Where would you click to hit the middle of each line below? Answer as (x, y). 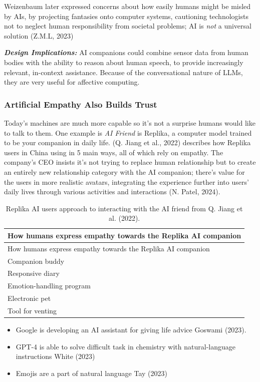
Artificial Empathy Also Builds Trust (81, 104)
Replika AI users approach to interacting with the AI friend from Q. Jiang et (124, 208)
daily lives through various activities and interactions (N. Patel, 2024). (112, 192)
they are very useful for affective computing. (72, 82)
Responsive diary (34, 273)
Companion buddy (36, 261)
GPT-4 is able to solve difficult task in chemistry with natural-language (125, 346)
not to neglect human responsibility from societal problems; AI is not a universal (128, 26)
